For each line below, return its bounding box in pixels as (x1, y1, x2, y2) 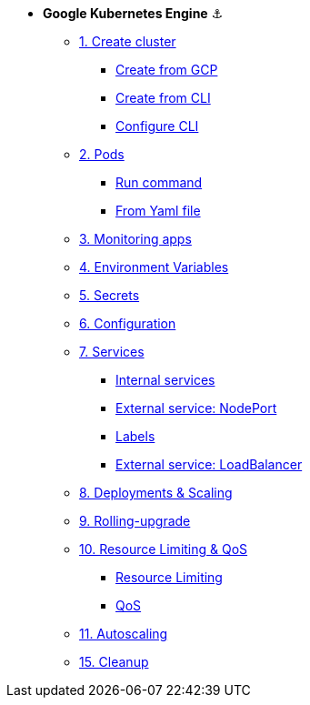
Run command (115, 175, 203, 190)
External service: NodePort (115, 400, 277, 416)
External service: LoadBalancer (115, 457, 303, 472)
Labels (115, 428, 155, 444)
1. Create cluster (79, 34, 176, 49)
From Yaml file (115, 203, 201, 218)
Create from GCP (115, 62, 218, 77)
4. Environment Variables (79, 259, 229, 275)
